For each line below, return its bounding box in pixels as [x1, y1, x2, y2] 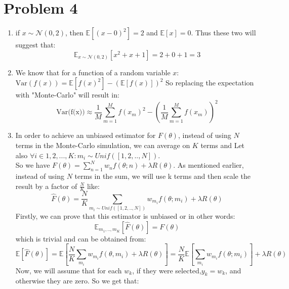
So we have [15, 160, 50, 170]
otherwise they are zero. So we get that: [15, 275, 139, 286]
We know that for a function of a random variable [15, 67, 171, 77]
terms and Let [200, 140, 245, 150]
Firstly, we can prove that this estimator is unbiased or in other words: [15, 211, 235, 221]
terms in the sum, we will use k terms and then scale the [74, 170, 251, 181]
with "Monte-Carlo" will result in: [15, 89, 119, 100]
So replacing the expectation [166, 77, 254, 88]
